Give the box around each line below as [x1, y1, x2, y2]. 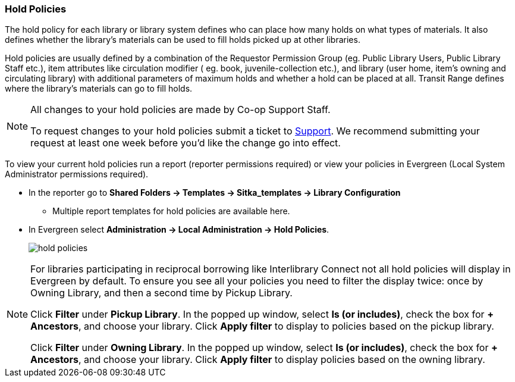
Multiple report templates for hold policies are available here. [52, 206, 290, 217]
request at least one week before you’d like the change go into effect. [30, 137, 341, 149]
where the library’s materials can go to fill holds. [5, 83, 193, 94]
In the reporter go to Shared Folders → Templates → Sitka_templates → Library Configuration [29, 187, 401, 198]
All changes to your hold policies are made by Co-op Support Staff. [30, 104, 331, 116]
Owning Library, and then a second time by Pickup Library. [30, 287, 293, 299]
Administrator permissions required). [5, 169, 149, 180]
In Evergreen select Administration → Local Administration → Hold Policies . [29, 224, 329, 235]
